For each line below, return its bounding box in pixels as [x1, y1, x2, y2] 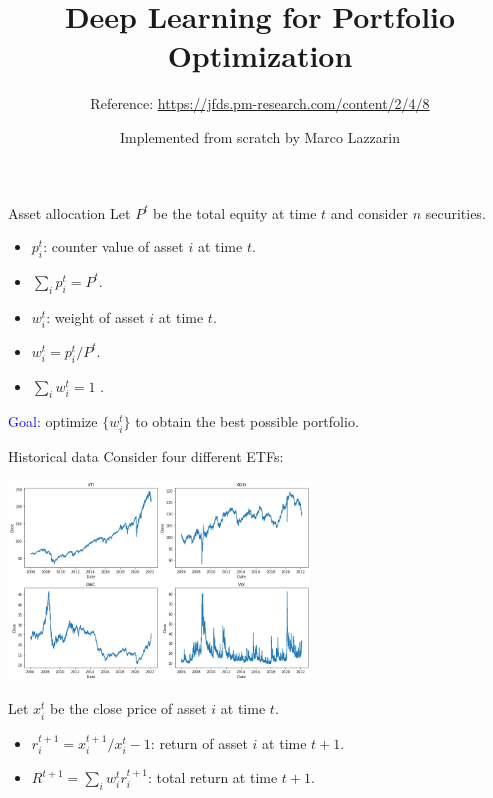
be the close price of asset [50, 698, 207, 719]
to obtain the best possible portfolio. [135, 411, 359, 432]
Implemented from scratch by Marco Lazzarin [119, 126, 400, 147]
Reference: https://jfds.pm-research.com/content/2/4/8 [90, 93, 430, 114]
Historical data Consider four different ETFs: [8, 445, 284, 466]
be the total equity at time [153, 202, 317, 223]
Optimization [167, 35, 353, 76]
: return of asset [150, 732, 248, 753]
